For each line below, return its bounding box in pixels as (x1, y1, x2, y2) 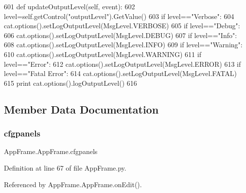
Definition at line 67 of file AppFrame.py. (4, 162, 126, 173)
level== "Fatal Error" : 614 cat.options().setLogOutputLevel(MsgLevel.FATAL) (4, 68, 237, 78)
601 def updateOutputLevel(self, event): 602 (4, 1, 135, 11)
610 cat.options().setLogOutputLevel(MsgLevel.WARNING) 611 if (4, 49, 201, 59)
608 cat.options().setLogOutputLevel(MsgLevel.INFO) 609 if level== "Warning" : (4, 39, 243, 50)
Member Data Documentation (4, 101, 159, 116)
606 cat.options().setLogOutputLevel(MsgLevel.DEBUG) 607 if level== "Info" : (4, 30, 237, 40)
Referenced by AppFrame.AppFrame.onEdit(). (4, 179, 142, 189)
